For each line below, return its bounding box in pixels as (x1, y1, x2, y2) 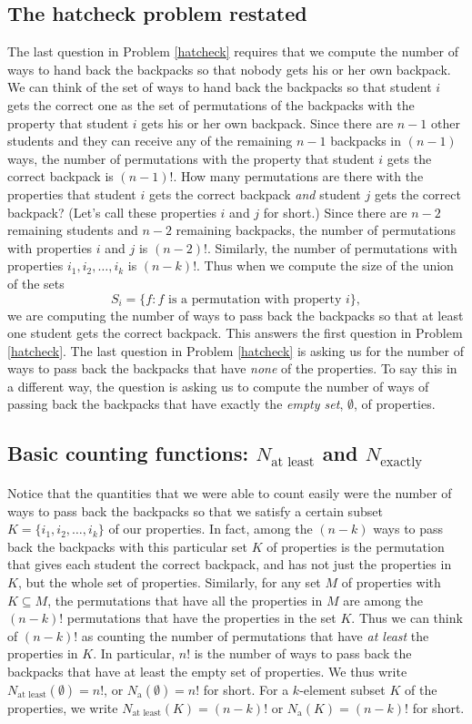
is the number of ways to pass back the (194, 644, 412, 663)
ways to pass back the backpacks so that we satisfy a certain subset (7, 501, 383, 520)
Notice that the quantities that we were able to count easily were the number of (7, 484, 452, 503)
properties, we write (7, 698, 118, 717)
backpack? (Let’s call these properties (7, 202, 216, 221)
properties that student (7, 184, 136, 203)
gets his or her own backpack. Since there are (141, 113, 394, 132)
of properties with (341, 573, 441, 592)
